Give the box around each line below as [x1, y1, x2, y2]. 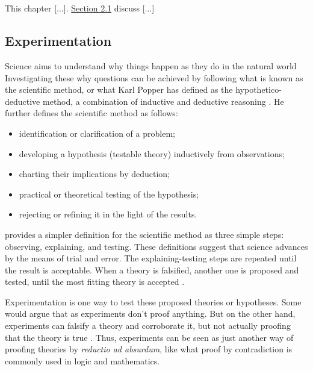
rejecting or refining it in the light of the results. [19, 208, 197, 220]
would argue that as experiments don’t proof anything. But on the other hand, [5, 307, 296, 320]
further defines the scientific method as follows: [5, 107, 178, 119]
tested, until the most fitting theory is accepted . [5, 275, 185, 288]
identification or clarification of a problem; [19, 126, 175, 139]
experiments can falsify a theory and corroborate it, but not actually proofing [5, 319, 291, 332]
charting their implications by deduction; [19, 167, 170, 180]
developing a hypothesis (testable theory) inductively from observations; [19, 147, 285, 160]
